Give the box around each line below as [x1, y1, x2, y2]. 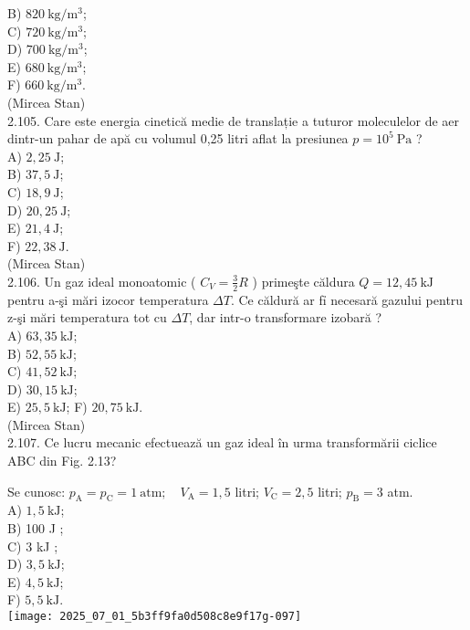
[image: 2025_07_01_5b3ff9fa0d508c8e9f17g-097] [7, 610, 302, 624]
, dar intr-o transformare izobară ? [189, 308, 382, 327]
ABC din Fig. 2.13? [7, 451, 117, 470]
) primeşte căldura [252, 271, 355, 290]
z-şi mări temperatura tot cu [7, 308, 167, 327]
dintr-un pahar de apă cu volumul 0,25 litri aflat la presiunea [7, 129, 349, 148]
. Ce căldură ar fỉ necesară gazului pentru [230, 289, 464, 309]
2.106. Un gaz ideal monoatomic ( [7, 271, 196, 290]
